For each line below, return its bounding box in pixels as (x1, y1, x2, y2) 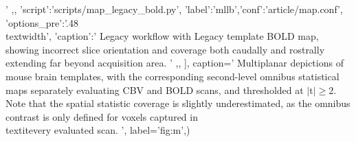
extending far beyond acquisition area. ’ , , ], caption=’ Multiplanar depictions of (5, 56, 344, 70)
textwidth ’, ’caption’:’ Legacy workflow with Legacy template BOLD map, (5, 29, 319, 43)
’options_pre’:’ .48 (5, 15, 78, 29)
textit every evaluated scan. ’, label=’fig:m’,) (5, 123, 190, 137)
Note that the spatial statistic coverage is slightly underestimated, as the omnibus (5, 96, 351, 110)
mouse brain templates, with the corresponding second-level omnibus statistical (5, 69, 340, 83)
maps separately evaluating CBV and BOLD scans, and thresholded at (5, 82, 304, 97)
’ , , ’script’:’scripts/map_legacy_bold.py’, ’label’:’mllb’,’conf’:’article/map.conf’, (5, 2, 343, 16)
